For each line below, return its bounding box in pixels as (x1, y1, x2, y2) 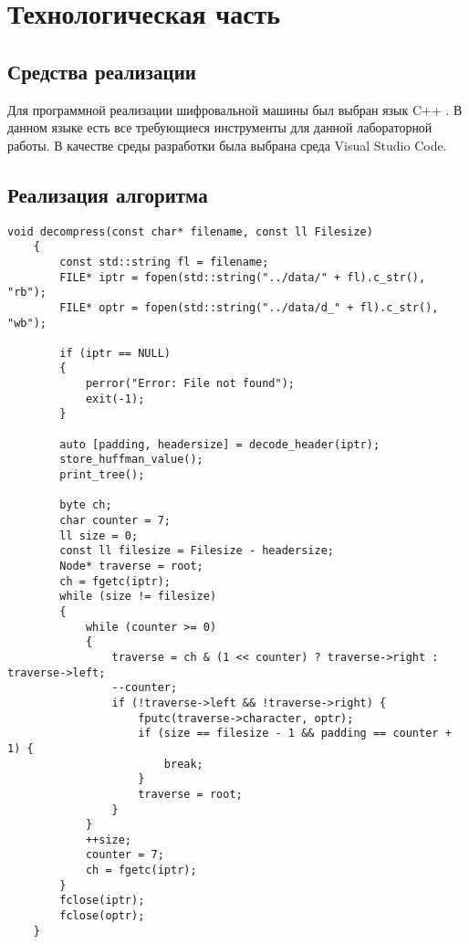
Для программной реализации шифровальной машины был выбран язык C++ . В (7, 100, 463, 119)
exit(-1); (85, 392, 145, 405)
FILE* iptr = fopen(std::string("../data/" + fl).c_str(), (59, 270, 426, 284)
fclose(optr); (59, 909, 145, 923)
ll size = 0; (59, 529, 139, 542)
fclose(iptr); (59, 894, 145, 907)
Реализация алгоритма (7, 180, 208, 208)
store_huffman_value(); (59, 453, 203, 467)
